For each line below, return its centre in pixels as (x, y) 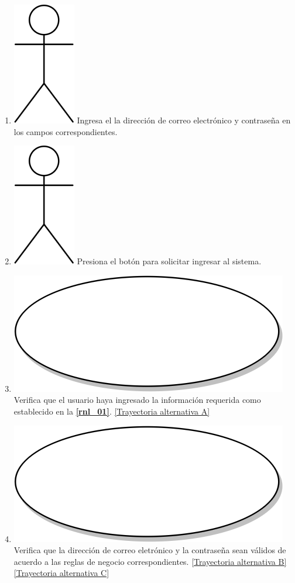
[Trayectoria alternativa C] (61, 573)
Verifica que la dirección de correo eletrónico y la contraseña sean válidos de (150, 550)
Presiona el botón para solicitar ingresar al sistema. (169, 261)
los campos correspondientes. (66, 131)
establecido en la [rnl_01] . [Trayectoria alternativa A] (112, 411)
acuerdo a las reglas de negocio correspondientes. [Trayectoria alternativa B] (150, 561)
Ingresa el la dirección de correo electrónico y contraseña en (184, 120)
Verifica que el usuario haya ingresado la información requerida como (137, 400)
